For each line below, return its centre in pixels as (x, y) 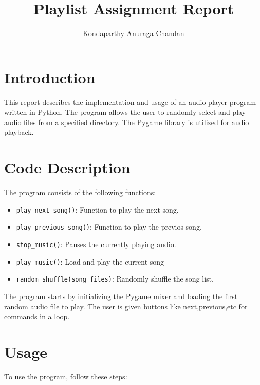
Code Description (67, 168)
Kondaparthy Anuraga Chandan (134, 33)
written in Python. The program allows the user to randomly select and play (125, 112)
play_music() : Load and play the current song (90, 261)
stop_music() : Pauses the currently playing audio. (96, 244)
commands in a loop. (37, 316)
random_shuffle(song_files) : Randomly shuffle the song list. (115, 279)
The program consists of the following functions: (80, 192)
